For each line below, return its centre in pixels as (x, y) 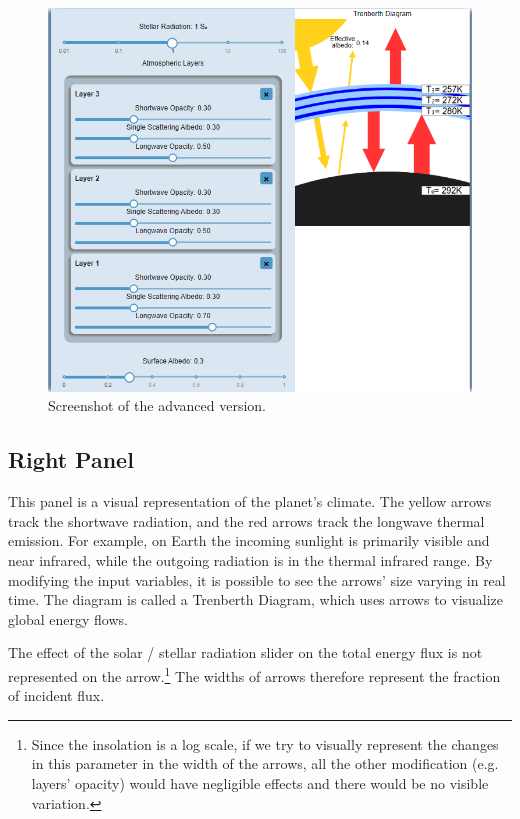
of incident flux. (56, 695)
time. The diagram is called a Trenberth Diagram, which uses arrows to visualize (256, 599)
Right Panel (71, 459)
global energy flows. (68, 618)
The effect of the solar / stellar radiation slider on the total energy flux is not (245, 652)
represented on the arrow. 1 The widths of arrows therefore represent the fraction (254, 674)
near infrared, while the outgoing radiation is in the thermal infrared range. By (250, 560)
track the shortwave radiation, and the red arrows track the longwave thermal (246, 520)
